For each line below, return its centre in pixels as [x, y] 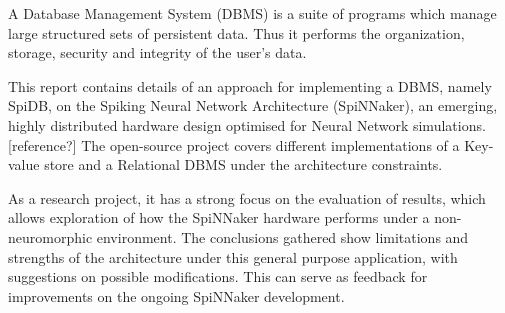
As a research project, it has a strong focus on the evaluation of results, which [247, 197]
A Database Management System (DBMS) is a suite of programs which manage [252, 13]
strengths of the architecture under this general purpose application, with [233, 256]
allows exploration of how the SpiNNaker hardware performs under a [219, 217]
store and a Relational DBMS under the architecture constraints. [243, 164]
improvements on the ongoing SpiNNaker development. [176, 295]
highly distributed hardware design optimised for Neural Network [208, 124]
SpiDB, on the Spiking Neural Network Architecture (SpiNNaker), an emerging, [253, 105]
